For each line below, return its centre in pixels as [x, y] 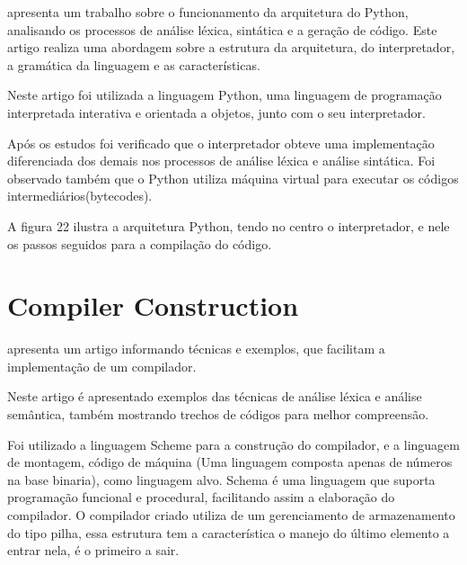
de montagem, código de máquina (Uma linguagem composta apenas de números [230, 462]
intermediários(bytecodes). [80, 196]
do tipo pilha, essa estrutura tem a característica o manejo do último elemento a [229, 532]
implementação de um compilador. [102, 366]
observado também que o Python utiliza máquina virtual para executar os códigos [233, 178]
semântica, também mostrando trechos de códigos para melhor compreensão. [218, 414]
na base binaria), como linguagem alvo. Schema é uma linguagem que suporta [221, 479]
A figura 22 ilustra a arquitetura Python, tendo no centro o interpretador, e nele [229, 225]
